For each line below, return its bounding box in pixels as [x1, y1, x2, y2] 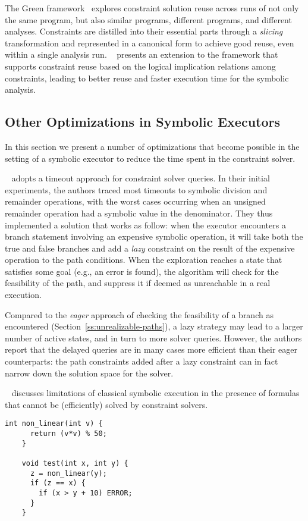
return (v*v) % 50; [30, 429, 107, 438]
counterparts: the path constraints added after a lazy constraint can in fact [5, 355, 278, 368]
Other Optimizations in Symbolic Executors [5, 112, 281, 131]
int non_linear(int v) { [5, 419, 103, 428]
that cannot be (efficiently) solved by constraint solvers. [5, 398, 208, 410]
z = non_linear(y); [30, 469, 107, 478]
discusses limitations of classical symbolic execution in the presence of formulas [11, 387, 300, 399]
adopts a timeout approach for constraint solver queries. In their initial [11, 172, 270, 184]
